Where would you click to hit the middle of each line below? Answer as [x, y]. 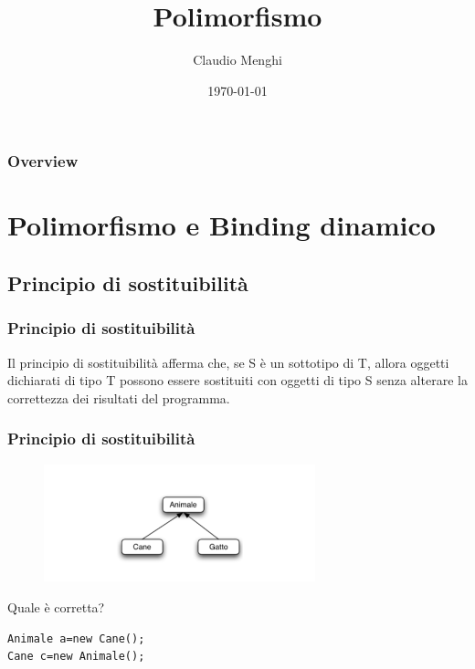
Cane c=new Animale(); [76, 657]
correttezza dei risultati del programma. [119, 397]
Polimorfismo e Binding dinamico [222, 225]
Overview [43, 161]
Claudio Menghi [237, 60]
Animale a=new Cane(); [76, 638]
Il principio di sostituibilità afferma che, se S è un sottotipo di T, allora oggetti [228, 362]
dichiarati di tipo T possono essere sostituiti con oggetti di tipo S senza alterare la [237, 380]
